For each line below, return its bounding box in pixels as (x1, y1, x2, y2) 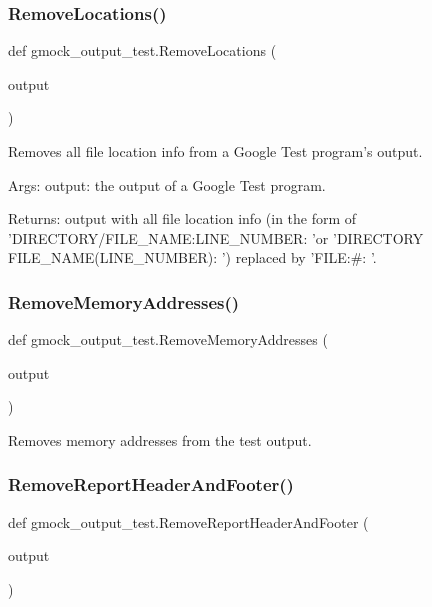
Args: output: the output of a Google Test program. (8, 174, 326, 195)
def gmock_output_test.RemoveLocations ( (8, 40, 277, 61)
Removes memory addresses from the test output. (8, 429, 312, 450)
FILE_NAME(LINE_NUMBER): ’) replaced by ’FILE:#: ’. (8, 247, 377, 268)
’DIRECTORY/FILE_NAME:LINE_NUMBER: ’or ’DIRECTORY (8, 227, 424, 248)
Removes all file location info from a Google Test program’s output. (8, 141, 423, 161)
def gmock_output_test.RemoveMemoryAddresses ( (8, 329, 328, 350)
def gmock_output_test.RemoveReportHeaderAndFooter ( (8, 511, 369, 532)
